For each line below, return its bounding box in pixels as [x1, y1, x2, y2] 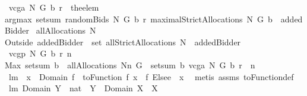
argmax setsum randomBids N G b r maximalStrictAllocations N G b [5, 12, 273, 25]
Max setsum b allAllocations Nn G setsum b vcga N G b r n [5, 58, 255, 71]
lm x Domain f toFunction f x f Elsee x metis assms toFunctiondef [8, 70, 294, 82]
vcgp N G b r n [8, 47, 72, 59]
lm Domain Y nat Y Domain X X [8, 82, 158, 94]
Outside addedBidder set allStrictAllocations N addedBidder [5, 35, 241, 48]
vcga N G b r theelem [8, 1, 99, 13]
